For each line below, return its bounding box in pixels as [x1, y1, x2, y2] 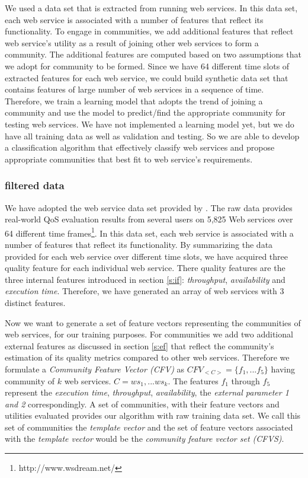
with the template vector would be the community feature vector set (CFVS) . [5, 432, 284, 445]
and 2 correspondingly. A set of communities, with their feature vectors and [5, 397, 280, 410]
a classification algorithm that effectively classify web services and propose [5, 141, 275, 154]
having [271, 362, 295, 375]
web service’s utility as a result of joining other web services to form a [5, 36, 259, 49]
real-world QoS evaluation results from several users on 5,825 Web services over [5, 213, 293, 225]
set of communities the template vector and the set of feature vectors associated [5, 420, 293, 433]
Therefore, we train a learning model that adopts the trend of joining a [5, 94, 263, 107]
